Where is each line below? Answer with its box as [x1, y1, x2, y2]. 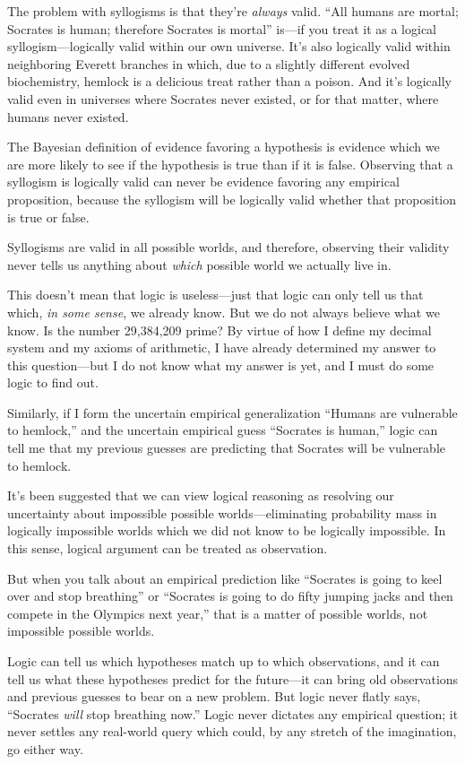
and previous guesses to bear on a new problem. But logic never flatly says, [7, 687, 421, 706]
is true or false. [7, 207, 90, 226]
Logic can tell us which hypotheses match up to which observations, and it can [7, 652, 440, 670]
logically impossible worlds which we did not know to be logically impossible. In [7, 521, 446, 540]
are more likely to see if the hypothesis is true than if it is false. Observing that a [7, 154, 453, 173]
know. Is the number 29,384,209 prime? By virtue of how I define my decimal [7, 320, 432, 339]
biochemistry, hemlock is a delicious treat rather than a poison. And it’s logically [7, 72, 452, 91]
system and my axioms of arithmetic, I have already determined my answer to [7, 338, 436, 357]
